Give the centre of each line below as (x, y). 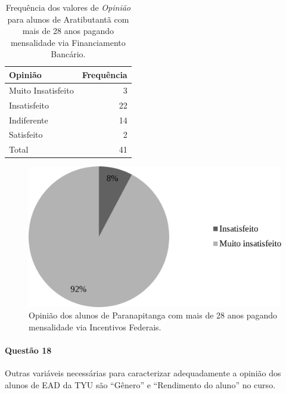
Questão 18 (28, 350)
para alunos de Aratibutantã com (68, 19)
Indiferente (29, 120)
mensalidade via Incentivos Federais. (95, 327)
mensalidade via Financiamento (68, 42)
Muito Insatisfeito (41, 90)
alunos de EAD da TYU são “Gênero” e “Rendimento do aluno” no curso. (140, 385)
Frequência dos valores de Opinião (68, 7)
